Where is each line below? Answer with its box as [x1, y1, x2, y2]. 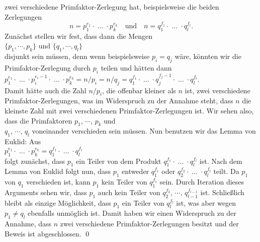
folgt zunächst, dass [5, 155, 65, 166]
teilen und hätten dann [101, 63, 172, 73]
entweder [122, 166, 149, 176]
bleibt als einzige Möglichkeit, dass [5, 197, 111, 208]
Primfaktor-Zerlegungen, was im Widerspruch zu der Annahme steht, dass [5, 95, 233, 106]
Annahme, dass [5, 218, 52, 229]
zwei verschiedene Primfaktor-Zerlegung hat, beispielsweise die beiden [5, 2, 219, 12]
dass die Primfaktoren [5, 115, 72, 126]
